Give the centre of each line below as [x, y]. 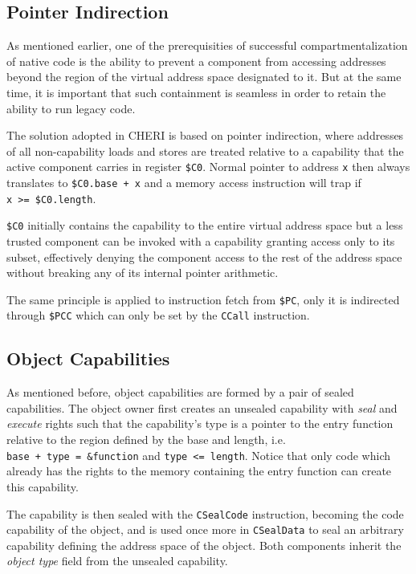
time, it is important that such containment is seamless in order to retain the [196, 92]
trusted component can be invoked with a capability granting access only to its [201, 240]
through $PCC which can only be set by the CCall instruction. [158, 315]
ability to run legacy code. [71, 108]
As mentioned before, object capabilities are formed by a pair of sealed [180, 392]
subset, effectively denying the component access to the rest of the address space [204, 256]
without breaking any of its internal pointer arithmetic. [143, 273]
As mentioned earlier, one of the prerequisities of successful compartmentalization [207, 45]
